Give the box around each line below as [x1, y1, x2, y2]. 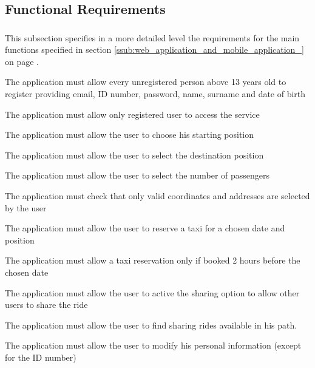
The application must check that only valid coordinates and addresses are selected [5, 189, 310, 202]
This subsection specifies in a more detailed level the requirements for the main [5, 31, 300, 44]
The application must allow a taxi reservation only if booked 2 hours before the [5, 254, 300, 267]
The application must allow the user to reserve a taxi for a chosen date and [5, 222, 285, 234]
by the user [5, 201, 47, 214]
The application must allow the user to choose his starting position [5, 128, 254, 141]
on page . [5, 55, 39, 67]
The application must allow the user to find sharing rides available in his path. [5, 318, 297, 331]
